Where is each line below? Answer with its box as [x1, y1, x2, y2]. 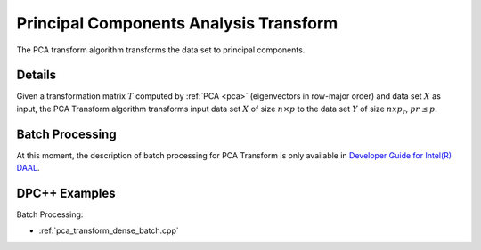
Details [16, 68, 57, 83]
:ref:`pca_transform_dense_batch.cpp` [38, 225, 179, 236]
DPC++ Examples [16, 185, 116, 200]
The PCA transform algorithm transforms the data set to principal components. [16, 44, 306, 55]
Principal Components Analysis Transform [16, 13, 338, 33]
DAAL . [16, 163, 40, 173]
